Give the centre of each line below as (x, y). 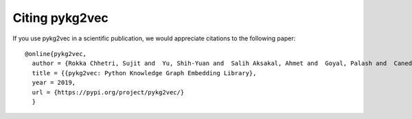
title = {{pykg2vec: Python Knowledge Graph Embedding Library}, (144, 73)
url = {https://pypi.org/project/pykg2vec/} (108, 92)
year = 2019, (54, 83)
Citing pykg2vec (61, 18)
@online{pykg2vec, (56, 54)
